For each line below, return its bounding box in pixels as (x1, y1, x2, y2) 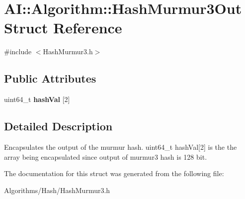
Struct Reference (4, 17, 122, 38)
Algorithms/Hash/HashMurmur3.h (4, 185, 110, 195)
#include (4, 46, 32, 57)
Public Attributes (4, 71, 96, 86)
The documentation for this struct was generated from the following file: (4, 168, 224, 179)
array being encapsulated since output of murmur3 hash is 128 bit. (4, 151, 207, 162)
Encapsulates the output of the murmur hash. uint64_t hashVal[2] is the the (4, 141, 237, 152)
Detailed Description (4, 118, 113, 134)
